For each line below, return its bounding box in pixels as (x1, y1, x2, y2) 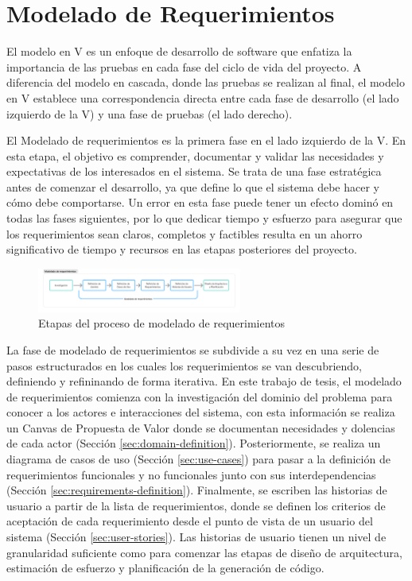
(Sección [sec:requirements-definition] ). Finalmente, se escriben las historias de (6, 482, 387, 498)
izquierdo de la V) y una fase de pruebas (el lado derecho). (6, 105, 293, 122)
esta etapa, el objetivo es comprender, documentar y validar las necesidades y (6, 147, 384, 164)
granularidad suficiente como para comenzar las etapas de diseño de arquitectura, (6, 544, 402, 560)
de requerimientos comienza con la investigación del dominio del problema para (6, 388, 393, 405)
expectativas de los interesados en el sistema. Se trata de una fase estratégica (6, 163, 382, 180)
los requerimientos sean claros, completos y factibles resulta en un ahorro (6, 225, 363, 242)
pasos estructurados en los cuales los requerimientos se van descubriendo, (6, 357, 362, 374)
